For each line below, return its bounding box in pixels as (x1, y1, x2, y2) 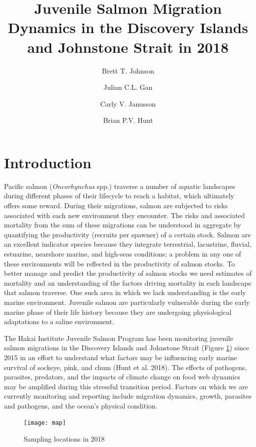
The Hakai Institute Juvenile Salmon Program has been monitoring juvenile (4, 333, 233, 343)
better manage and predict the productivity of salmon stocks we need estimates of (4, 268, 252, 278)
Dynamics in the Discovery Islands (8, 17, 248, 37)
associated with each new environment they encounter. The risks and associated (4, 210, 245, 220)
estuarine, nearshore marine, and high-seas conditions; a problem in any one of (4, 248, 241, 259)
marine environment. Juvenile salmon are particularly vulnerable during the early (4, 297, 250, 307)
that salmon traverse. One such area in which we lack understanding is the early (4, 287, 246, 298)
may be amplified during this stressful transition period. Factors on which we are (4, 381, 248, 391)
